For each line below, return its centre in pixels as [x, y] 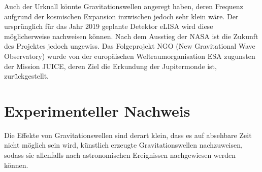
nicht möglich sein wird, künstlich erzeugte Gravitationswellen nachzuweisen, [123, 145]
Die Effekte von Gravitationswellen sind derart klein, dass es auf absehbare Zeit [128, 135]
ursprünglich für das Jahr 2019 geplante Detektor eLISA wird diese [109, 26]
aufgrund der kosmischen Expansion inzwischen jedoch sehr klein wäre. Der [121, 16]
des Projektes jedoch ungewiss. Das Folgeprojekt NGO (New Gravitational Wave [130, 46]
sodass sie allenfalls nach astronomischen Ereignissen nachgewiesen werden [120, 155]
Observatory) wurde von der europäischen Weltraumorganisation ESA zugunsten [130, 56]
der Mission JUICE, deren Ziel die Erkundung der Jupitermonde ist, [110, 66]
